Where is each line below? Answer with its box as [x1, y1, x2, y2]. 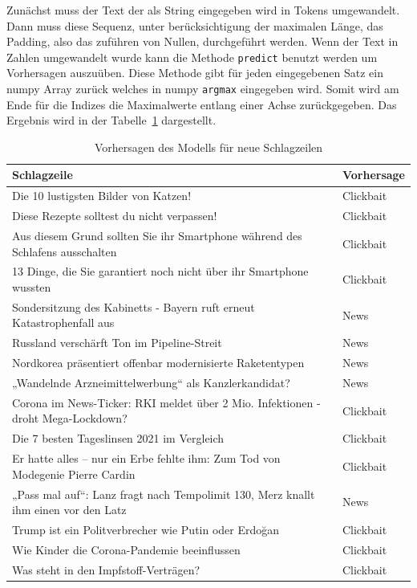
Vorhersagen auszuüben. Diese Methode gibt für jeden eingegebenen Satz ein [6, 64, 383, 81]
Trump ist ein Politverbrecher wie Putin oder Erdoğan [12, 521, 280, 537]
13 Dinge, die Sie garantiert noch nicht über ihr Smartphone [12, 263, 309, 280]
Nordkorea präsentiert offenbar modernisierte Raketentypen [12, 354, 305, 371]
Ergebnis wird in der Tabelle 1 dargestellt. [6, 112, 217, 129]
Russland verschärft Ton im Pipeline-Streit [12, 334, 222, 351]
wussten [12, 279, 51, 296]
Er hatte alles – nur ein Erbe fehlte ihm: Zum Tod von [12, 450, 281, 467]
